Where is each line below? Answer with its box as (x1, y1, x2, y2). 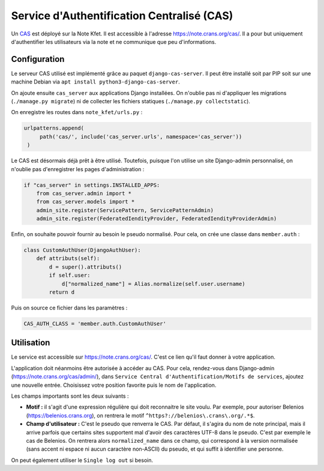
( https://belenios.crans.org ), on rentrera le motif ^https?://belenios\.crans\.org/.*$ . (26, 412, 255, 419)
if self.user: (49, 272, 91, 279)
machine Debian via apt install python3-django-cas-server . (11, 78, 180, 85)
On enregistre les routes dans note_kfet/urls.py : (11, 109, 143, 116)
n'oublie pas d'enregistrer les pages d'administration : (11, 165, 145, 172)
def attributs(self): (36, 255, 100, 262)
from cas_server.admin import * (36, 190, 132, 196)
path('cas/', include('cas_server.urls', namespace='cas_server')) (39, 133, 242, 140)
